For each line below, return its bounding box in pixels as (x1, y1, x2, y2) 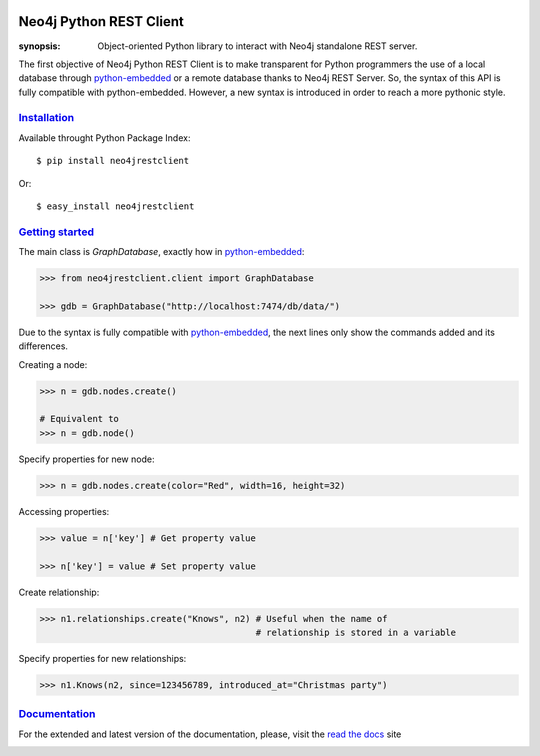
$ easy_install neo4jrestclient (36, 201, 195, 212)
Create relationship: (18, 586, 100, 598)
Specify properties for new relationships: (18, 652, 187, 664)
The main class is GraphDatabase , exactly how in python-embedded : (18, 246, 305, 258)
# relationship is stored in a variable (255, 626, 457, 638)
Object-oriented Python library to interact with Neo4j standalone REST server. (97, 40, 418, 52)
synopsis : (18, 40, 61, 52)
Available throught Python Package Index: (18, 131, 191, 144)
